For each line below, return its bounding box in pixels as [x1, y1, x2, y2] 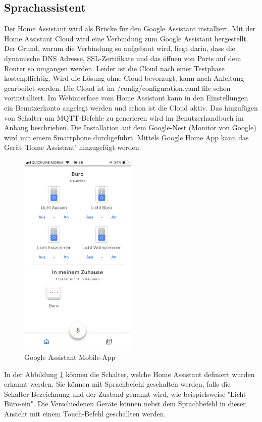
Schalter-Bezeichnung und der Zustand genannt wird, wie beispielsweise [4, 388, 226, 399]
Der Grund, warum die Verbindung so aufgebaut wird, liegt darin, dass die [4, 43, 235, 54]
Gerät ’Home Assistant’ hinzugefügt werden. [4, 142, 141, 152]
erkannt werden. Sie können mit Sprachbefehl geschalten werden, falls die [4, 379, 231, 389]
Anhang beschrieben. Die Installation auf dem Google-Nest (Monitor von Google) [4, 122, 256, 133]
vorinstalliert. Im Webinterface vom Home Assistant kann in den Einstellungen [4, 92, 248, 103]
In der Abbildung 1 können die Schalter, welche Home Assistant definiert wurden [4, 368, 255, 379]
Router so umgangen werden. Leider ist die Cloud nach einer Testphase [4, 63, 225, 73]
